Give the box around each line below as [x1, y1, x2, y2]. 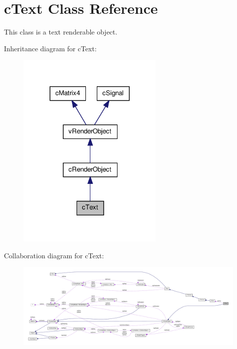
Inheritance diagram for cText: [4, 43, 97, 53]
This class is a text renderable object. [4, 27, 118, 37]
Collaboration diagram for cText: [4, 250, 104, 260]
